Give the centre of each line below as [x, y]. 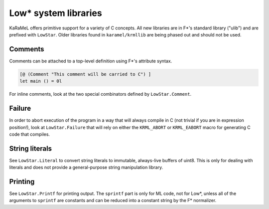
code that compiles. [29, 134]
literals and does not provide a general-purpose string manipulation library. [86, 168]
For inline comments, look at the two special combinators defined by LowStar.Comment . [100, 94]
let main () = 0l [41, 81]
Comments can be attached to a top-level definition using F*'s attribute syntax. [91, 61]
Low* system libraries [56, 13]
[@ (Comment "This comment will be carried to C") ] [85, 74]
